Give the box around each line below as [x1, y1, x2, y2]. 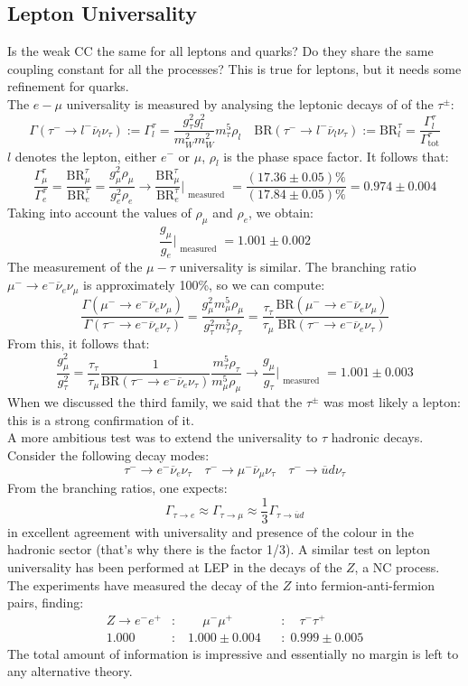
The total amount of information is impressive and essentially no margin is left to [7, 644, 459, 663]
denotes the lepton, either [14, 146, 157, 165]
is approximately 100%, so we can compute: [83, 275, 325, 294]
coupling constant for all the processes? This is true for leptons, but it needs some [7, 59, 462, 78]
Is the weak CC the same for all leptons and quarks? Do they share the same [7, 42, 434, 60]
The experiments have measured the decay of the [7, 575, 279, 594]
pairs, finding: [7, 593, 84, 612]
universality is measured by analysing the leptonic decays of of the [66, 94, 434, 113]
